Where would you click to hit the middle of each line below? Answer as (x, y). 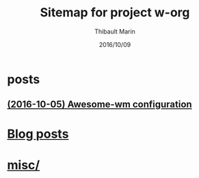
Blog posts (38, 134)
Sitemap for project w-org (115, 13)
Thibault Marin (115, 31)
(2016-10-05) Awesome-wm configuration (100, 105)
